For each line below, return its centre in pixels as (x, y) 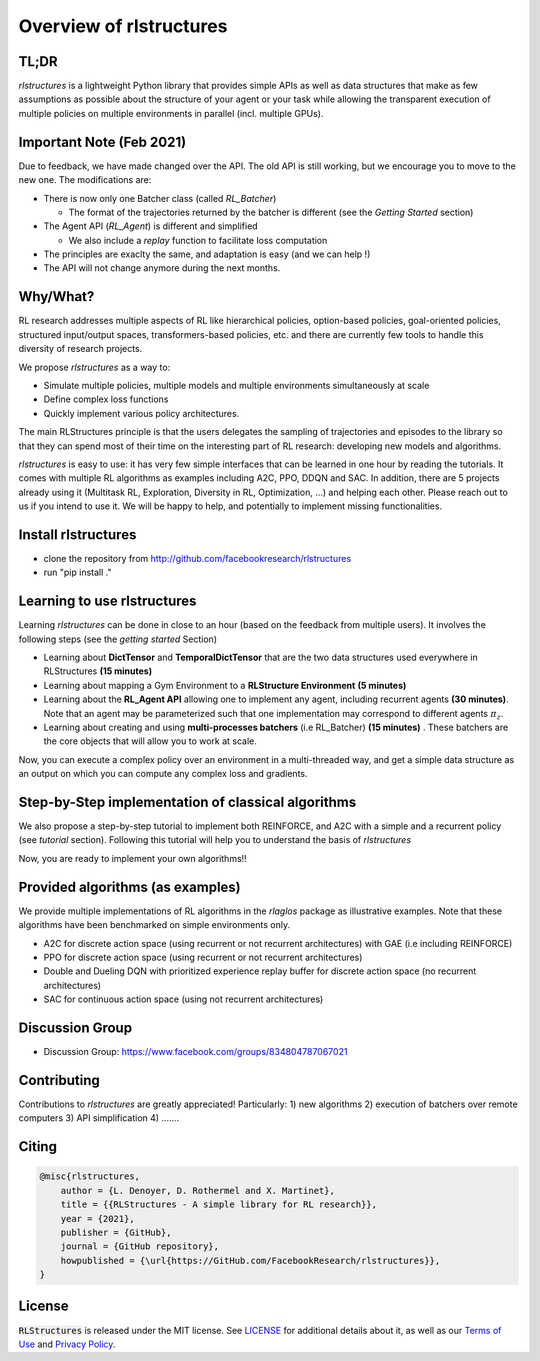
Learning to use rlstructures (107, 601)
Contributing (59, 1080)
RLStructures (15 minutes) (98, 671)
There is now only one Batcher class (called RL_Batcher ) (160, 198)
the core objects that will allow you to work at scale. (150, 741)
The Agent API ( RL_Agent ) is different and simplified (151, 226)
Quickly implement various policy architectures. (141, 413)
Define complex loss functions (106, 399)
